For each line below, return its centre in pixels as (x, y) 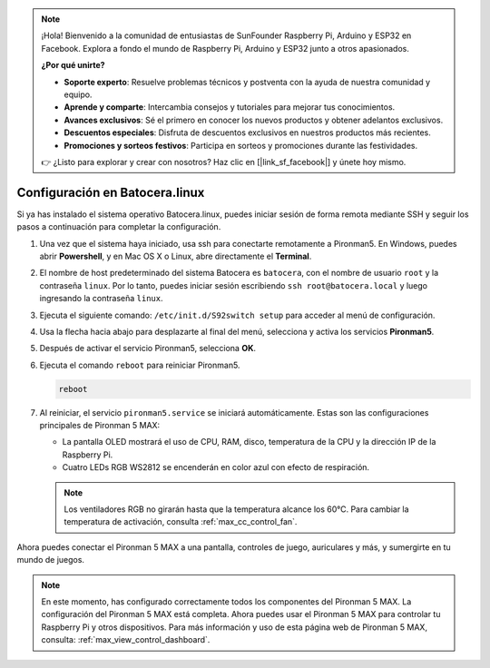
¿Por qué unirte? (73, 65)
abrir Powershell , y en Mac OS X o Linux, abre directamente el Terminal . (176, 256)
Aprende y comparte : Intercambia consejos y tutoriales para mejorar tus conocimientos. (230, 107)
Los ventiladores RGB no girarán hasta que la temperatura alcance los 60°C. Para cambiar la (236, 509)
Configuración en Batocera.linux (111, 192)
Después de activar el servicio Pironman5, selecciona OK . (148, 349)
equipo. (78, 94)
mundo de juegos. (51, 560)
